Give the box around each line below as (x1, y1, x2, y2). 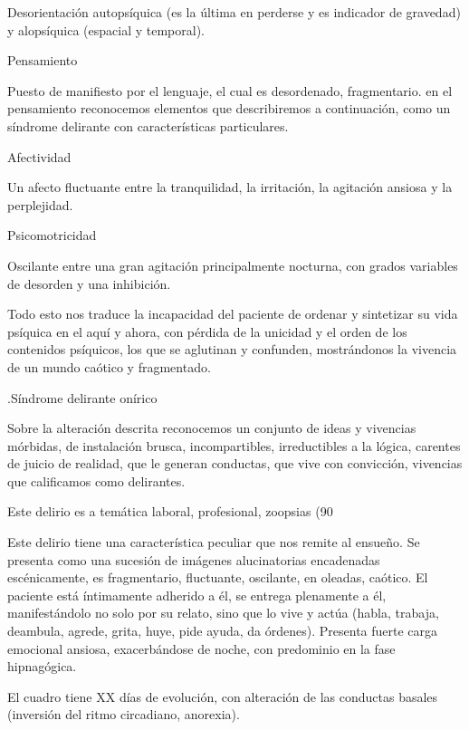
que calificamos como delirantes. (7, 471, 186, 490)
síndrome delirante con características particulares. (7, 116, 289, 135)
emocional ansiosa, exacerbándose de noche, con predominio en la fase (7, 639, 396, 658)
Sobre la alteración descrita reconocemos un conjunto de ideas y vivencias (7, 418, 416, 437)
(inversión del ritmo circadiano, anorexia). (7, 705, 240, 724)
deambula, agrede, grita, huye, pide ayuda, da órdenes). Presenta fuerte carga (7, 621, 438, 640)
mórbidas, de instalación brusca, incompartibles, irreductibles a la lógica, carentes (7, 436, 461, 455)
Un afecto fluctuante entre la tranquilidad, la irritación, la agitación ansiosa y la (7, 178, 453, 197)
